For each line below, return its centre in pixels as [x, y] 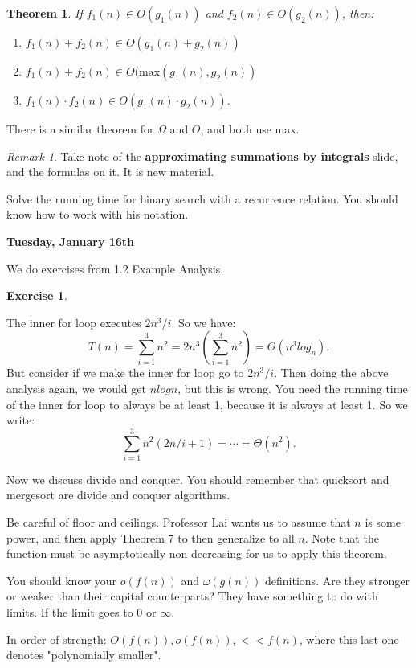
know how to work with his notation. [98, 214]
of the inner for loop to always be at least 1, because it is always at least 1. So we [207, 404]
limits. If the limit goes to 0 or [82, 612]
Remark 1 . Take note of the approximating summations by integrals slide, [202, 156]
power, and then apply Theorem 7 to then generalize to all [151, 537]
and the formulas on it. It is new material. [110, 172]
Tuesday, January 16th [71, 241]
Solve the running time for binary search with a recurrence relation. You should [202, 198]
